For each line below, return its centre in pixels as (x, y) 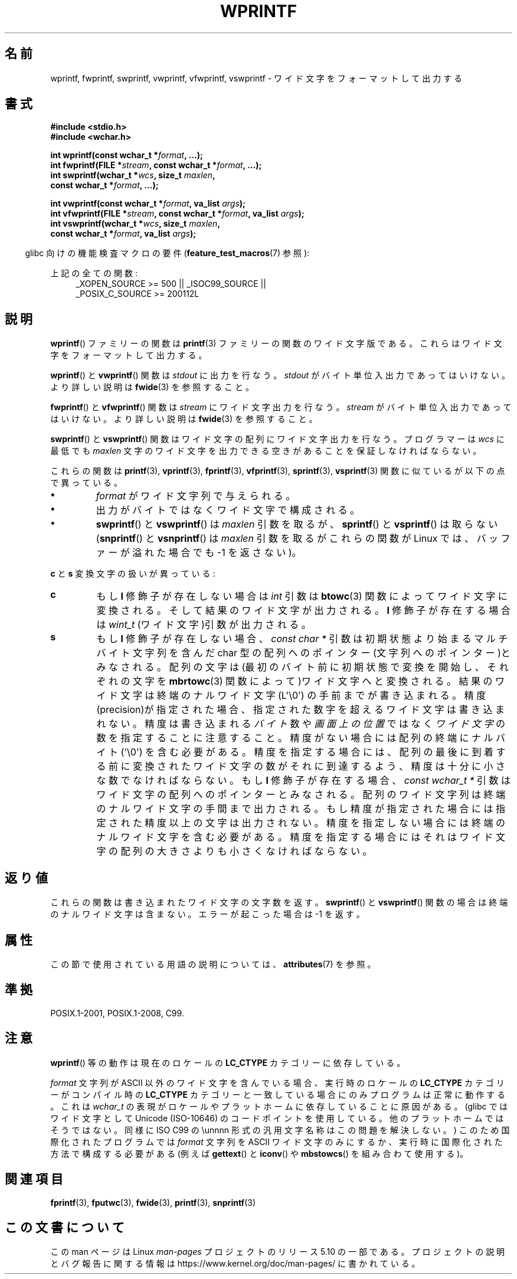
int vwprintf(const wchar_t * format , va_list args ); (148, 204)
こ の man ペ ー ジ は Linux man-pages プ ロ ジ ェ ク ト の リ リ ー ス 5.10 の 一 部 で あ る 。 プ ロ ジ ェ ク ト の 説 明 (278, 1252)
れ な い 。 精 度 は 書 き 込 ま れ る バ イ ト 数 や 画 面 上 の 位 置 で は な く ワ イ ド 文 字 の (301, 724)
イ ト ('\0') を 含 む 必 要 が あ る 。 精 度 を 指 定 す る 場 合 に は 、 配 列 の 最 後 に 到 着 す (301, 752)
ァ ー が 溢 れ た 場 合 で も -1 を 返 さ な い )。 (199, 553)
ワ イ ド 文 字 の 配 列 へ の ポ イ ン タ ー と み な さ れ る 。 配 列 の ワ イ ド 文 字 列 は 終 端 (301, 795)
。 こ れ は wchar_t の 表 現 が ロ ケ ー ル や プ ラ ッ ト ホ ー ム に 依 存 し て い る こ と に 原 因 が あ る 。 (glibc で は (279, 1106)
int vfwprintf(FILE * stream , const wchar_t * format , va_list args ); (177, 214)
